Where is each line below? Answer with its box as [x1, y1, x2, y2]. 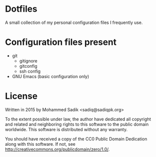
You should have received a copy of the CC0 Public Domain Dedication [5, 136, 147, 142]
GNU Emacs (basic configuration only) [12, 73, 89, 79]
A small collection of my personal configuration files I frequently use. [5, 20, 143, 25]
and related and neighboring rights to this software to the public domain [5, 121, 149, 127]
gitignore [19, 58, 37, 64]
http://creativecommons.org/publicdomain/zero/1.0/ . [5, 146, 110, 152]
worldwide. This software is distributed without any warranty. [5, 126, 128, 132]
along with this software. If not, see [5, 141, 76, 147]
